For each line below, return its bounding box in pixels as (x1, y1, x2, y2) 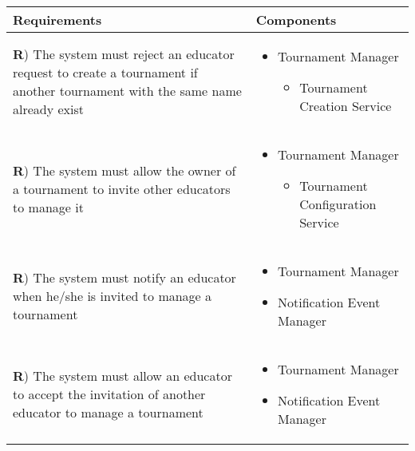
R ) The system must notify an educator (13, 268, 236, 287)
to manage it (13, 197, 84, 216)
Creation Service (299, 97, 392, 115)
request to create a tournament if (13, 62, 198, 81)
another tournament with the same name (13, 81, 242, 100)
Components (255, 10, 337, 29)
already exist (13, 99, 85, 118)
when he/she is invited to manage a (13, 287, 212, 305)
